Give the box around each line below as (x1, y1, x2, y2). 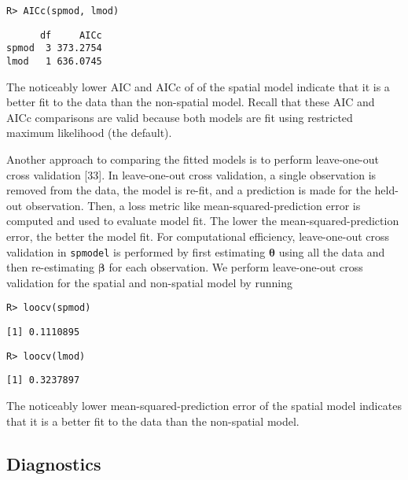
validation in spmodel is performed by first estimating (6, 243, 266, 260)
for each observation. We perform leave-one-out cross (108, 259, 363, 275)
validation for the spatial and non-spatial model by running (6, 274, 292, 290)
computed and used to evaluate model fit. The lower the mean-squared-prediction (6, 212, 399, 229)
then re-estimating (6, 259, 95, 275)
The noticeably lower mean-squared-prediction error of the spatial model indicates (6, 397, 402, 414)
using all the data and (278, 243, 385, 260)
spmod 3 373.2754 (6, 42, 102, 54)
